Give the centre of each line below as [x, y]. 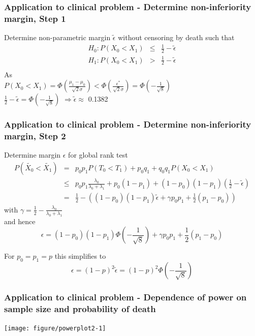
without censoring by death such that [176, 37]
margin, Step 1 [35, 18]
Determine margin [33, 155]
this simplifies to [80, 256]
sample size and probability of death [80, 309]
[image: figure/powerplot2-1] [55, 329]
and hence [20, 221]
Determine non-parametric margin [57, 37]
